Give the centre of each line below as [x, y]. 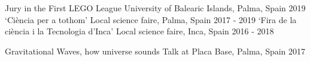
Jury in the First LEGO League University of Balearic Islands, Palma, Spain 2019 [155, 8]
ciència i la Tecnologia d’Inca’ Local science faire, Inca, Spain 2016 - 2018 [139, 31]
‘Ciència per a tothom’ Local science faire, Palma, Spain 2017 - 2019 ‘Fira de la [151, 19]
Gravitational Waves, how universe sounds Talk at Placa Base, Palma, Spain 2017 [155, 51]
